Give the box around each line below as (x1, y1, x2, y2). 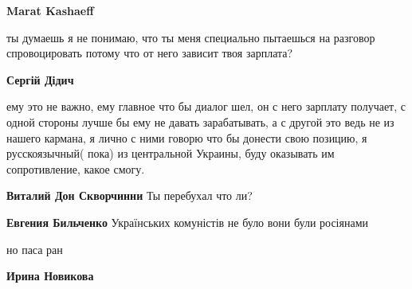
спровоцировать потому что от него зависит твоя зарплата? (6, 45, 293, 61)
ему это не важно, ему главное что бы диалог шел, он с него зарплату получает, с (6, 98, 406, 115)
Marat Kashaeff (6, 2, 94, 18)
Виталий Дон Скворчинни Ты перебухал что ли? (6, 187, 253, 204)
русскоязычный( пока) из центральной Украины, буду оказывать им (6, 145, 335, 162)
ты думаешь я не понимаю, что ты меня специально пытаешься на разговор (6, 29, 375, 45)
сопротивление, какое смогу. (6, 160, 145, 177)
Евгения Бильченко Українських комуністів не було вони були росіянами (6, 213, 369, 230)
